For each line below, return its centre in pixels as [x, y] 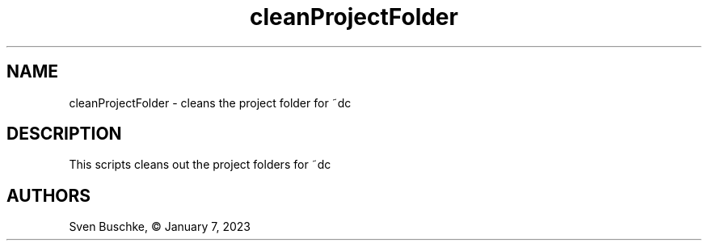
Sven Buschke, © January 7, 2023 [160, 227]
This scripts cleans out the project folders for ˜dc [200, 165]
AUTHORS [49, 195]
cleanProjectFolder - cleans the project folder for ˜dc [210, 103]
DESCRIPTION [64, 134]
